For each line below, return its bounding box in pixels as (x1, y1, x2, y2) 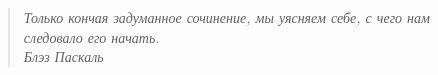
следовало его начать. (23, 26, 160, 47)
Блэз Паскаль (23, 46, 104, 67)
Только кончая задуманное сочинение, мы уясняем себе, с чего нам (23, 7, 430, 27)
